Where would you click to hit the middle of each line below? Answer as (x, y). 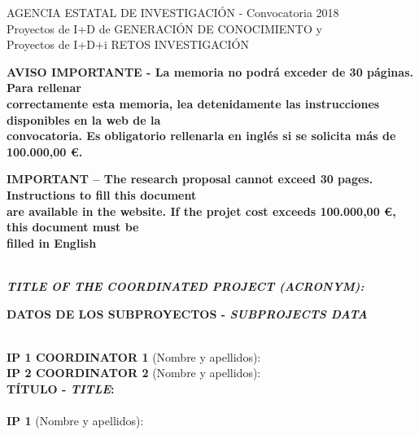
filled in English (52, 242)
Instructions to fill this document (102, 194)
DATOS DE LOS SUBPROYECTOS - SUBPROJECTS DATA (187, 313)
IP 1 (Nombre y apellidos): (75, 421)
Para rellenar (44, 88)
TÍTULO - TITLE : (61, 388)
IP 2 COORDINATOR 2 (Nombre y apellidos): (134, 373)
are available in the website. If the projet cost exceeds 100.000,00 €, (201, 211)
